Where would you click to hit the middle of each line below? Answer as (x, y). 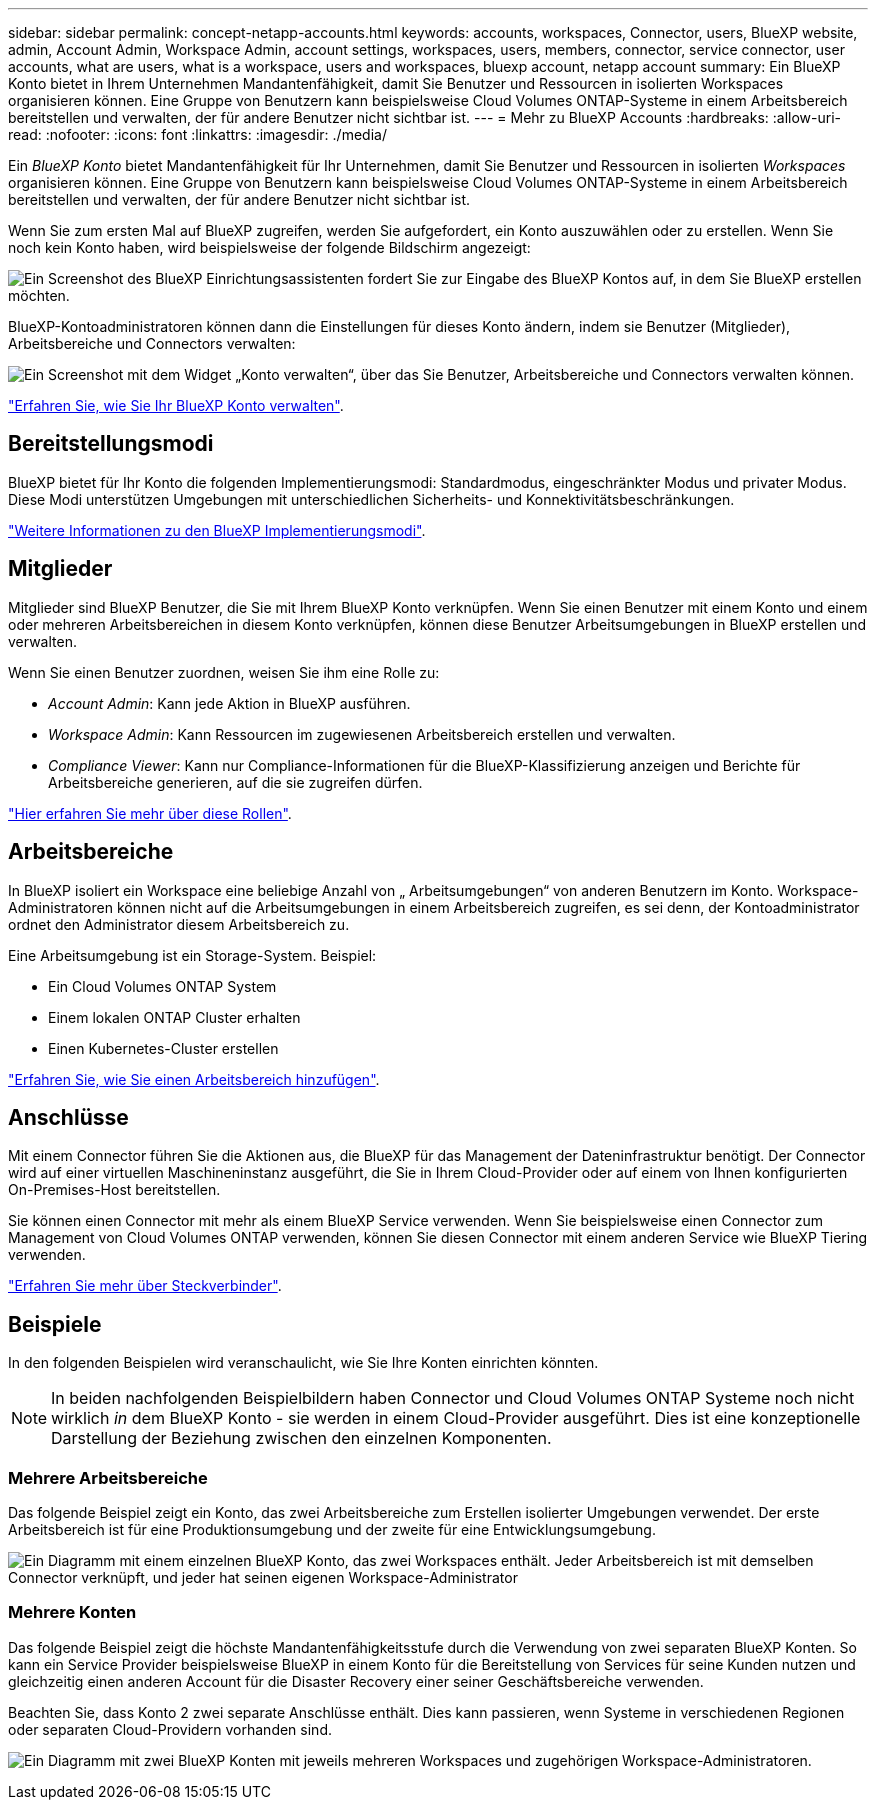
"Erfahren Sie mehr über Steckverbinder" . (145, 1286)
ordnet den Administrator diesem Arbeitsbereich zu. (179, 924)
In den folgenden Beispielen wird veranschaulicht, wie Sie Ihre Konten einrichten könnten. (303, 1363)
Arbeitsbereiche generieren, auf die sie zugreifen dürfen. (235, 782)
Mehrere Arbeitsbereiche (108, 1477)
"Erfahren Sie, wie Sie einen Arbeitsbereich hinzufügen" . (194, 1079)
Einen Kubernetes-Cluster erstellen (163, 1048)
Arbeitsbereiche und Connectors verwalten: (152, 343)
